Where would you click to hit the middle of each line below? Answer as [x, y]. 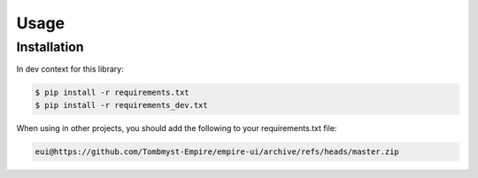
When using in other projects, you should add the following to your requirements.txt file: [177, 128]
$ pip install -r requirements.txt [112, 93]
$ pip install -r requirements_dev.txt [121, 105]
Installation [50, 47]
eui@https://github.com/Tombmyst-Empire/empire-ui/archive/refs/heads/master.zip [217, 151]
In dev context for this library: [70, 69]
